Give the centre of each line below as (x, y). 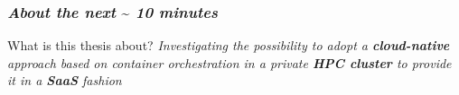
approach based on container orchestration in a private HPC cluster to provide (229, 62)
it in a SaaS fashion (65, 80)
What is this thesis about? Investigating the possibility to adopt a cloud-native (229, 45)
